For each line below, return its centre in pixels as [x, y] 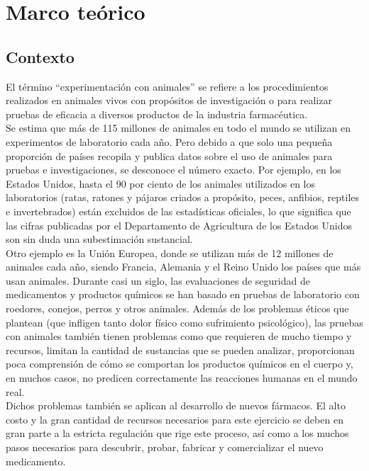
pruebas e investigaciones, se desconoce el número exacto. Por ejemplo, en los [174, 170]
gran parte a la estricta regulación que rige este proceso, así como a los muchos [177, 433]
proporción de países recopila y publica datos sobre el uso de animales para [169, 155]
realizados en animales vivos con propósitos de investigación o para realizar [169, 100]
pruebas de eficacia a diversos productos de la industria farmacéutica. [157, 114]
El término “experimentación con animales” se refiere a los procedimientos [167, 86]
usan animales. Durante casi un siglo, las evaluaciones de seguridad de [158, 280]
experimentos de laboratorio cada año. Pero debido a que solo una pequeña [169, 141]
